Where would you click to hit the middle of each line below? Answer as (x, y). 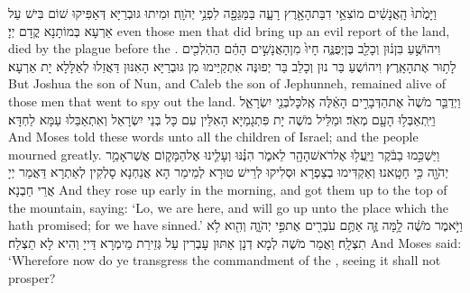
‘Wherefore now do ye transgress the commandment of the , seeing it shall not (225, 260)
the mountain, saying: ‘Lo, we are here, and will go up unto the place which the (229, 207)
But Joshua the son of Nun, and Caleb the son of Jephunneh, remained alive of (227, 83)
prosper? (32, 277)
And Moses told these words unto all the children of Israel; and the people (213, 137)
